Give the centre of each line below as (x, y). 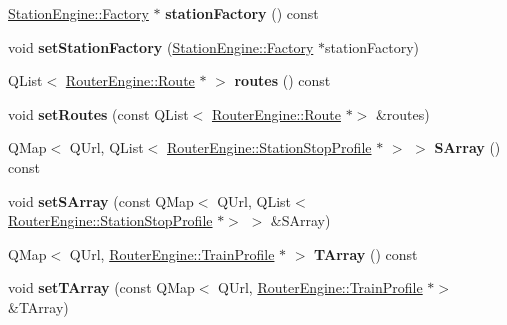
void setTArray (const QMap (101, 287)
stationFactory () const (242, 13)
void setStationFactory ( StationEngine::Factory (161, 46)
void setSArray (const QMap (101, 200)
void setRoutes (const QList (98, 113)
